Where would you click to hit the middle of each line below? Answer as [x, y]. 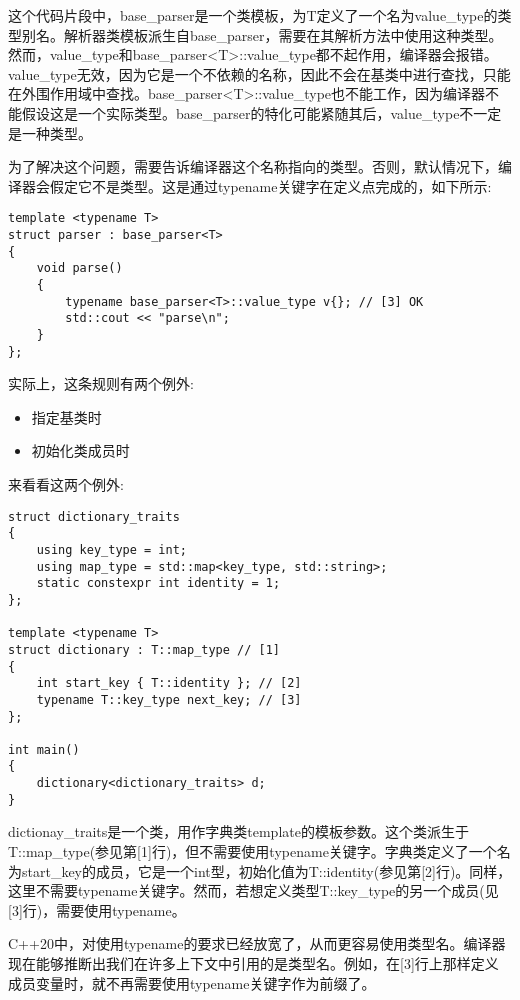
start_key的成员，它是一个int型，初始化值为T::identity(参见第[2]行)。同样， [266, 870]
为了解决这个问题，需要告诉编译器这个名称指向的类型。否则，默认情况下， [253, 166]
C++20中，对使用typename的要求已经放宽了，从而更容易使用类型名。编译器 [257, 943]
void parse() [79, 268]
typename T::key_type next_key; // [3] [169, 699]
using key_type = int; [111, 549]
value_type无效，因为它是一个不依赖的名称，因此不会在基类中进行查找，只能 [259, 73]
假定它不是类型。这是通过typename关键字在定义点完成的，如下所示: [270, 185]
